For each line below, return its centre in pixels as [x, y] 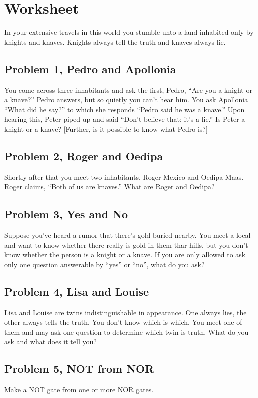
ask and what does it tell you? [50, 342]
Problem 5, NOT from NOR [79, 369]
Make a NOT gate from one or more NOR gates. [79, 390]
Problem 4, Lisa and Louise [77, 291]
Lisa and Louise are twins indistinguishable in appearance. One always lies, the [125, 312]
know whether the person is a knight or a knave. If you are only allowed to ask [125, 254]
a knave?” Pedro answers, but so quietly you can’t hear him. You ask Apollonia [126, 100]
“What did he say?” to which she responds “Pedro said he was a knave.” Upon [124, 109]
